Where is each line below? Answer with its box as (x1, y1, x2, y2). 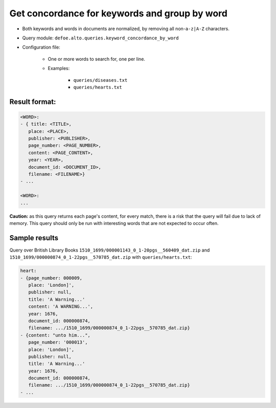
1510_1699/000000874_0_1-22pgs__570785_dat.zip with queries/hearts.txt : (9, 254, 192, 260)
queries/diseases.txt (73, 77, 128, 83)
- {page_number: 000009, (20, 275, 83, 281)
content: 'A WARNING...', (28, 304, 94, 309)
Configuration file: (22, 44, 61, 51)
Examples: (48, 65, 70, 72)
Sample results (9, 233, 59, 242)
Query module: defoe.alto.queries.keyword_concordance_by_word (22, 35, 179, 41)
